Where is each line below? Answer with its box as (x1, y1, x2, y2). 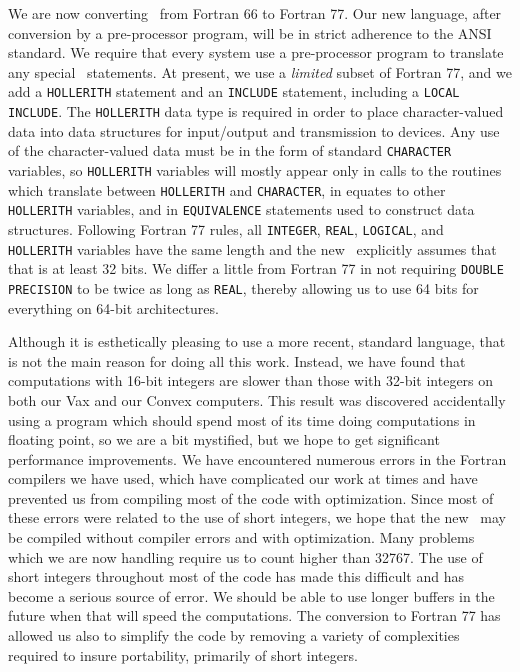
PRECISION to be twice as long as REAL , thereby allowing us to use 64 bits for (8, 277, 479, 298)
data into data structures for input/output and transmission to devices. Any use (8, 120, 500, 141)
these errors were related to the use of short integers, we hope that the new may (8, 507, 506, 528)
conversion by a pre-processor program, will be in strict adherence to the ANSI (8, 22, 492, 43)
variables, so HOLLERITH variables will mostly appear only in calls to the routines (8, 159, 502, 180)
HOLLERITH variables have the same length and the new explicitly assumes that (8, 238, 497, 259)
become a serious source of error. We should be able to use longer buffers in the (8, 585, 495, 606)
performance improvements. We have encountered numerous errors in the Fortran (8, 448, 507, 469)
